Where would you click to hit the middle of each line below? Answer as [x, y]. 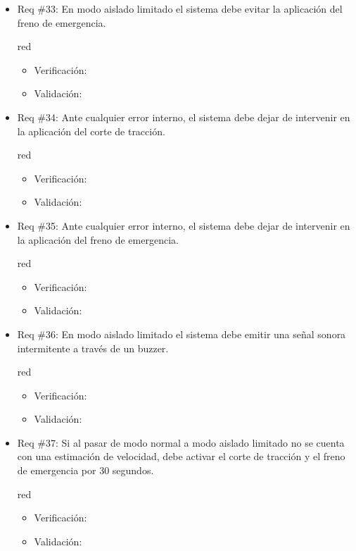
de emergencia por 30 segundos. [85, 470]
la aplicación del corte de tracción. [91, 131]
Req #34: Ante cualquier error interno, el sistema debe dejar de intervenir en [184, 117]
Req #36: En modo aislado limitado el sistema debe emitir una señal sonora [182, 334]
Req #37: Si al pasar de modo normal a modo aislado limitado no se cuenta [181, 442]
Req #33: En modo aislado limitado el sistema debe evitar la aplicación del [180, 8]
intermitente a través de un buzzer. [93, 348]
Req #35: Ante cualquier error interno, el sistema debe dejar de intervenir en [184, 225]
